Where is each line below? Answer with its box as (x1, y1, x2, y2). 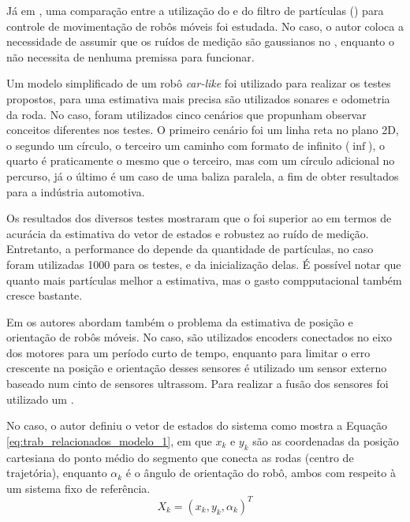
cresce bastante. (6, 287, 83, 304)
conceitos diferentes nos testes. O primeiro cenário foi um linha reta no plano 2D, (6, 121, 399, 138)
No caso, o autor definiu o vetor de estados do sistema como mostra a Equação (6, 417, 387, 434)
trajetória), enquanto (6, 464, 107, 481)
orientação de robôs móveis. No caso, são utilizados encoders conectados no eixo (6, 329, 393, 345)
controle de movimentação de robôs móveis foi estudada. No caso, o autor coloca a (6, 17, 404, 34)
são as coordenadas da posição (252, 432, 399, 449)
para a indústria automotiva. (6, 183, 145, 199)
